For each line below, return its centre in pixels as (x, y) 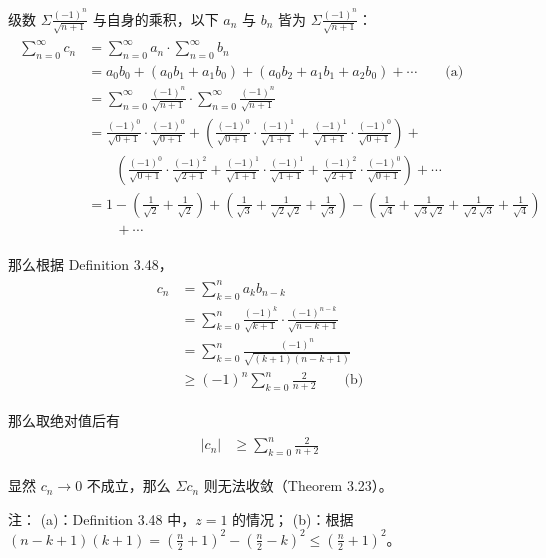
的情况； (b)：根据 (293, 518)
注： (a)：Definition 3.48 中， (102, 518)
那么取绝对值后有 (64, 420)
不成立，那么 (128, 485)
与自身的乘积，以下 (155, 18)
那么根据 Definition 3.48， (90, 263)
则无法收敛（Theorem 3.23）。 (298, 485)
